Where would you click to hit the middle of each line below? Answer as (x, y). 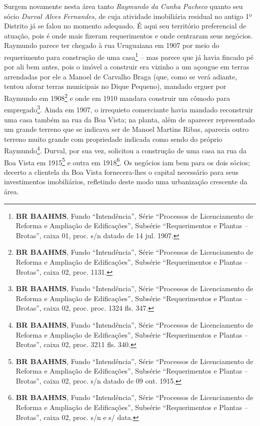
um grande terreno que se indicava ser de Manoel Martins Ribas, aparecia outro (126, 129)
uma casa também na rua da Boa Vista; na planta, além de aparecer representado (129, 119)
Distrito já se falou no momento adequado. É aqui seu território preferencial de (125, 26)
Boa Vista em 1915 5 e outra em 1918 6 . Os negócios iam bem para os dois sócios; (127, 161)
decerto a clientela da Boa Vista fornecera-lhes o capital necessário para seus (121, 172)
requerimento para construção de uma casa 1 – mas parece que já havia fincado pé (129, 56)
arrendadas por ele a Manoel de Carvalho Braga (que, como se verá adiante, (121, 76)
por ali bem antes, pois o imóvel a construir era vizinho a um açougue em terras (127, 67)
